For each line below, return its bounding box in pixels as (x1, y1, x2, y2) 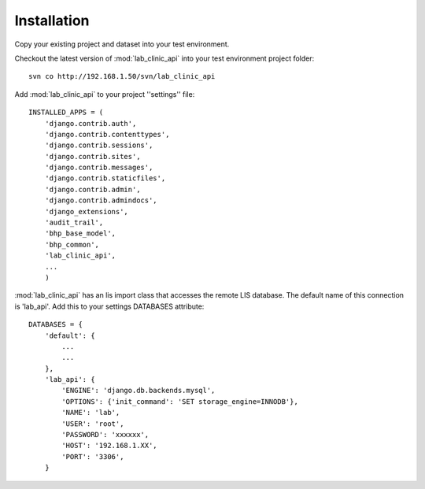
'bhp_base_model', (44, 229, 116, 238)
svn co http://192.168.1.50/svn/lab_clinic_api (28, 72, 216, 81)
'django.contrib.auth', (44, 119, 137, 128)
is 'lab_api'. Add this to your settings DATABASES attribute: (14, 302, 205, 311)
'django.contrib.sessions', (44, 141, 153, 150)
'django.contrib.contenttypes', (44, 130, 170, 139)
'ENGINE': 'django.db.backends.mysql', (61, 386, 216, 395)
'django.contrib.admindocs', (44, 196, 157, 205)
